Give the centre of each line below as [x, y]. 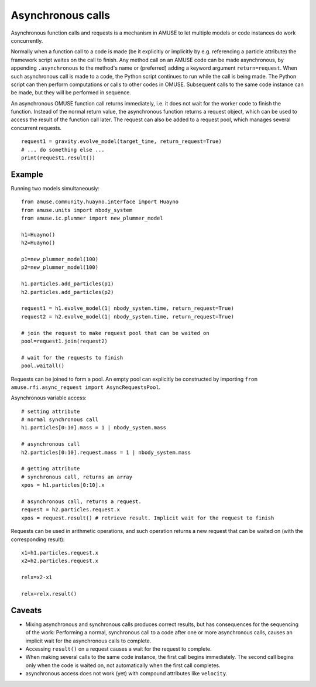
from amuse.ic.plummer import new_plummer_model [92, 218]
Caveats [26, 610]
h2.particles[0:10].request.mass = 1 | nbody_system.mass [106, 452]
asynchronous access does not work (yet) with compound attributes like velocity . [126, 674]
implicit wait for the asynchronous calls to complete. [88, 641]
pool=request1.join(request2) [65, 341]
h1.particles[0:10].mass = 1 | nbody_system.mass [94, 428]
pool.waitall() [43, 366]
